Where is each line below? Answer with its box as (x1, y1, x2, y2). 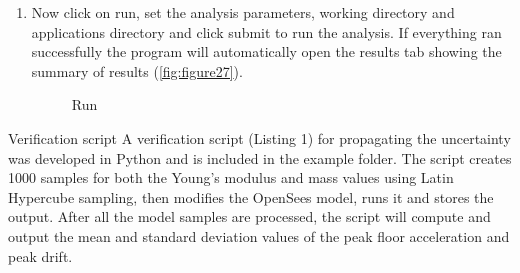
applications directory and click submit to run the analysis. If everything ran (31, 21, 502, 42)
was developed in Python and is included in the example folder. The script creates (8, 147, 512, 168)
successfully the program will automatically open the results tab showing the (31, 41, 502, 62)
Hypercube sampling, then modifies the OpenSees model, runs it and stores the (8, 186, 494, 207)
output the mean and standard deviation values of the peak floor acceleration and (8, 225, 510, 246)
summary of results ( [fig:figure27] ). (31, 60, 243, 81)
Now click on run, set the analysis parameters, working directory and (31, 2, 455, 22)
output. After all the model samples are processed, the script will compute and (8, 206, 491, 227)
